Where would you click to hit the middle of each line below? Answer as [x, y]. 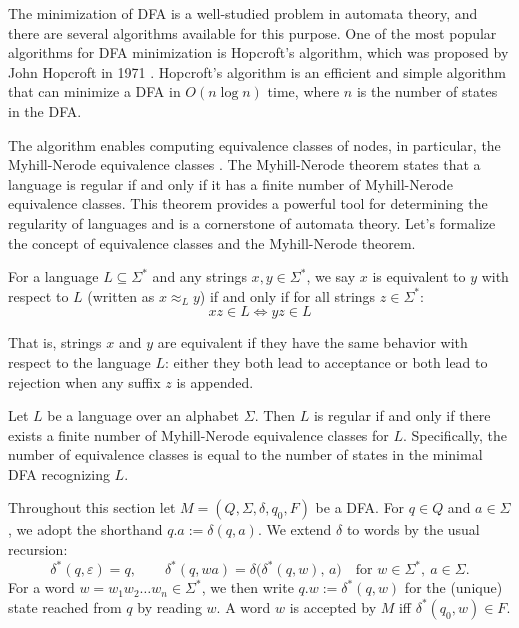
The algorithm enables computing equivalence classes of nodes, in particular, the [254, 144]
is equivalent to [419, 276]
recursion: [38, 549]
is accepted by [333, 606]
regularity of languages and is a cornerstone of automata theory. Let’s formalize [252, 222]
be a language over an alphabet [143, 415]
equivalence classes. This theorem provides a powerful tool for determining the [248, 203]
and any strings [199, 276]
